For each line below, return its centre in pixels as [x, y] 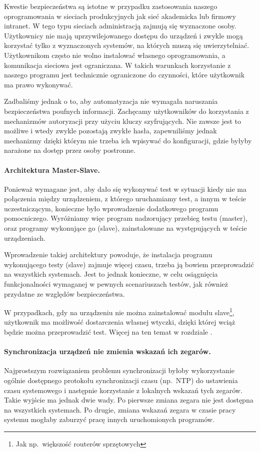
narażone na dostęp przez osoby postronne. [70, 150]
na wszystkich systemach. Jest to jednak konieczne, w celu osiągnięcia [111, 274]
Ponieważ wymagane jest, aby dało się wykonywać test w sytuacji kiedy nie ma [125, 189]
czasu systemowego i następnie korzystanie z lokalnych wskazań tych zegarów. [123, 390]
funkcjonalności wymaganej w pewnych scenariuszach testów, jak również [116, 284]
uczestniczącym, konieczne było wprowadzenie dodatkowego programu [111, 208]
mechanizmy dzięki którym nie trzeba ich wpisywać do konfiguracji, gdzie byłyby [128, 140]
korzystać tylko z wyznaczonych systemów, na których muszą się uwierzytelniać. [127, 45]
